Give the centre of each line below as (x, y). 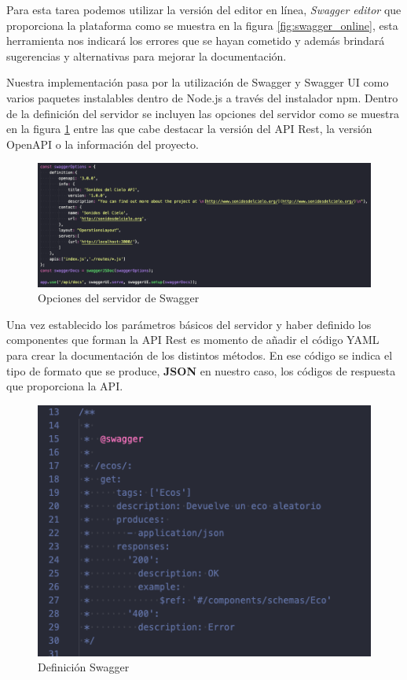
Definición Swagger (84, 667)
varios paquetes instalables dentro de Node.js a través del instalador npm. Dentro (202, 97)
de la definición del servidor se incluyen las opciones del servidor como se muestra (203, 113)
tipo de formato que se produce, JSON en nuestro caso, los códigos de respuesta (201, 370)
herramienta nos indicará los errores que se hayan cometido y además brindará (196, 41)
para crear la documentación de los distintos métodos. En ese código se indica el (200, 355)
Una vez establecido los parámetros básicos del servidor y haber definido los (189, 324)
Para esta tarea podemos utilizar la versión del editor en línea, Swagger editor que (204, 9)
